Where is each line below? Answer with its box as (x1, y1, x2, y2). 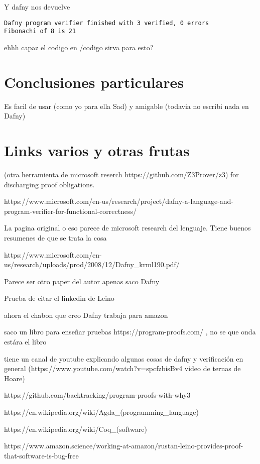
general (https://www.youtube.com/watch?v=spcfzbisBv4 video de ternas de (4, 363, 241, 374)
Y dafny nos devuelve (4, 2, 70, 12)
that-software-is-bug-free (4, 450, 79, 460)
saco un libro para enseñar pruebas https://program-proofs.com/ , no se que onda (4, 326, 256, 337)
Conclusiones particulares (4, 71, 184, 92)
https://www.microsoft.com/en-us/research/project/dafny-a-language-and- (4, 196, 234, 206)
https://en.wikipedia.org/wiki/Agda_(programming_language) (4, 407, 199, 417)
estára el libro (4, 336, 47, 347)
